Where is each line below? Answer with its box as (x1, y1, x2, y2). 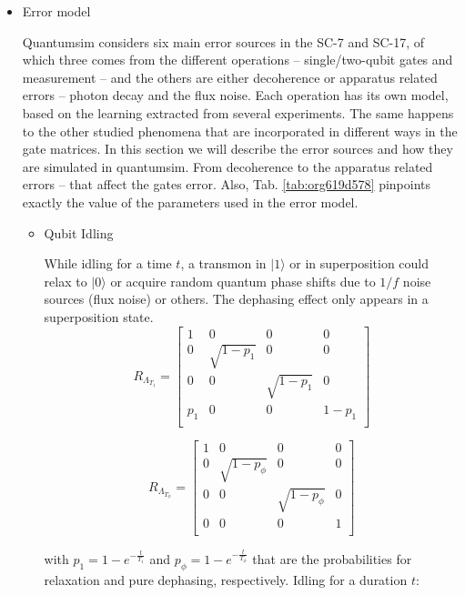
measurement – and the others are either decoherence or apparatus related (22, 67, 438, 86)
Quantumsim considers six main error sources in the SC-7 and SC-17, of (22, 32, 425, 51)
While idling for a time (44, 254, 172, 273)
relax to (44, 271, 87, 290)
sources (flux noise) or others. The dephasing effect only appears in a (44, 289, 429, 308)
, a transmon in (180, 254, 267, 273)
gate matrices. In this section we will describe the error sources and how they (22, 139, 453, 158)
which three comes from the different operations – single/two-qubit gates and (22, 50, 453, 69)
